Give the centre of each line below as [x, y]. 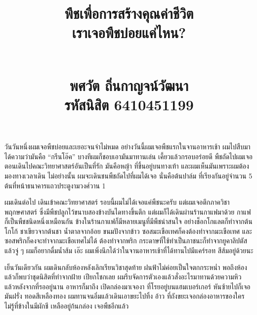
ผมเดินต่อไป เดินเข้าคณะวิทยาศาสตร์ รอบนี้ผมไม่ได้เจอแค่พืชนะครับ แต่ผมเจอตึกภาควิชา [117, 202]
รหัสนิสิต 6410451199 [129, 104]
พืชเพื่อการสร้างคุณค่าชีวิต [129, 13]
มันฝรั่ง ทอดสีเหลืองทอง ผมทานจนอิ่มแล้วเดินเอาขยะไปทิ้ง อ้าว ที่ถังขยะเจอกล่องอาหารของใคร [125, 296]
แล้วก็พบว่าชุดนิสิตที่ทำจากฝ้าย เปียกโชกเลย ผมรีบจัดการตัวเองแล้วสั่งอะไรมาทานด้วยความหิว [123, 277]
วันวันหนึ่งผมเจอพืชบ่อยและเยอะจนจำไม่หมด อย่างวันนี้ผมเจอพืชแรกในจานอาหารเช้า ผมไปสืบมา [128, 147]
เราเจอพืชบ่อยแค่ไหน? [129, 32]
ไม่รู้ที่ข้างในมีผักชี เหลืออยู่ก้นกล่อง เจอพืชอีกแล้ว [67, 306]
